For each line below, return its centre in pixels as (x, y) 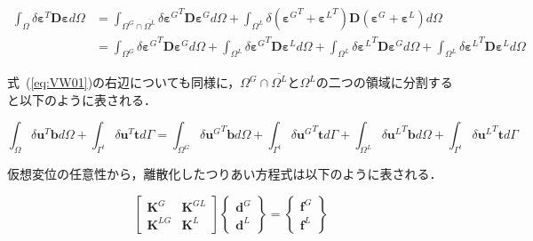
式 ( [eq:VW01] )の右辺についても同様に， (124, 82)
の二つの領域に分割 (372, 82)
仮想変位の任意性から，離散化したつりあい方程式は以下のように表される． (225, 174)
